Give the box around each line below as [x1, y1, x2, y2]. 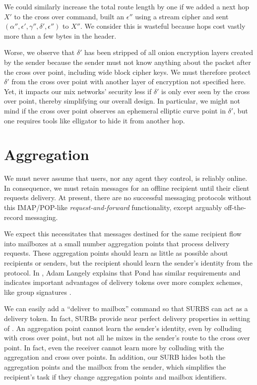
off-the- [224, 202, 246, 213]
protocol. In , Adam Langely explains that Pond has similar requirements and [4, 267, 241, 277]
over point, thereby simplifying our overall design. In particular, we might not [4, 96, 241, 106]
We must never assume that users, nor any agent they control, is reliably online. [4, 173, 248, 183]
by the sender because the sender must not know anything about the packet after [4, 56, 251, 67]
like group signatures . [4, 286, 71, 297]
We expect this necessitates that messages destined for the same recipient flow [4, 228, 242, 239]
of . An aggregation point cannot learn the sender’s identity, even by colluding [4, 323, 242, 333]
